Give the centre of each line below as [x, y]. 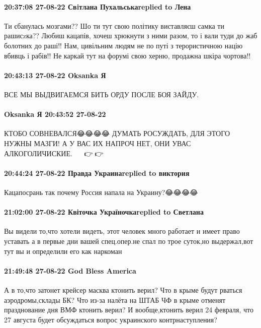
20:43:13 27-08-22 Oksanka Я [55, 75]
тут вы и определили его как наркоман [63, 251]
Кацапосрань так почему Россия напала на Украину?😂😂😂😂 [101, 192]
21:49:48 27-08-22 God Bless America [70, 270]
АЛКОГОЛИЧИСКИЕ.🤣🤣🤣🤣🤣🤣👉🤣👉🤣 [55, 153]
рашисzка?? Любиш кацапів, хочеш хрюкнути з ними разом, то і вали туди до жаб [131, 36]
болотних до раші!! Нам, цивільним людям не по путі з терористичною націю [123, 45]
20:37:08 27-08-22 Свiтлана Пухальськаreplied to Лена [98, 6]
